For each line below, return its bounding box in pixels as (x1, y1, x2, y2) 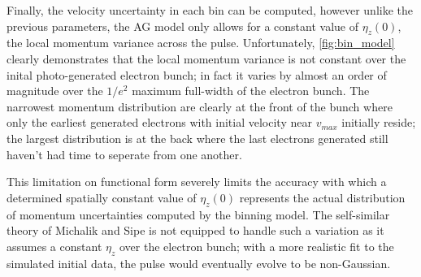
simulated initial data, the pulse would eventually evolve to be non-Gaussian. (7, 254, 391, 271)
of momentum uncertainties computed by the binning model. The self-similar (7, 206, 390, 223)
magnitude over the (7, 82, 103, 99)
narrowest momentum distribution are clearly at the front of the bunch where (7, 97, 393, 115)
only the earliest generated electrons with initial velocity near (7, 114, 312, 131)
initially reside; (341, 114, 416, 131)
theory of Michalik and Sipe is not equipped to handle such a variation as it (7, 222, 384, 239)
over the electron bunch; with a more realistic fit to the (119, 237, 394, 254)
